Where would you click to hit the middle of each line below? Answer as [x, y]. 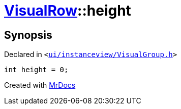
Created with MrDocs [40, 85]
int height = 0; [36, 70]
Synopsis [28, 35]
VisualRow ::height [68, 11]
